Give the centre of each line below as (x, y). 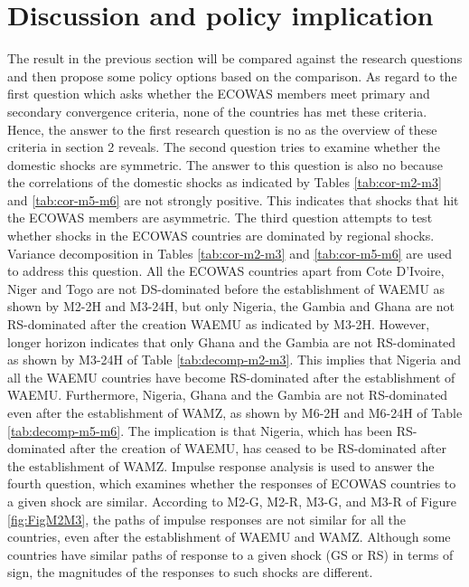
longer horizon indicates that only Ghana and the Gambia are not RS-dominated (232, 341)
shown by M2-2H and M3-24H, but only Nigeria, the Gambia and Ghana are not (231, 306)
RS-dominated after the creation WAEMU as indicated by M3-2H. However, (219, 324)
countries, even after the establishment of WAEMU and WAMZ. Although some (229, 537)
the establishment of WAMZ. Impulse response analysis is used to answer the (221, 465)
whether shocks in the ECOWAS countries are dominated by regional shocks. (221, 236)
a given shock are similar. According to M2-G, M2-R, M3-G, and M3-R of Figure (232, 501)
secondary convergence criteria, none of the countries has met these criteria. (217, 111)
